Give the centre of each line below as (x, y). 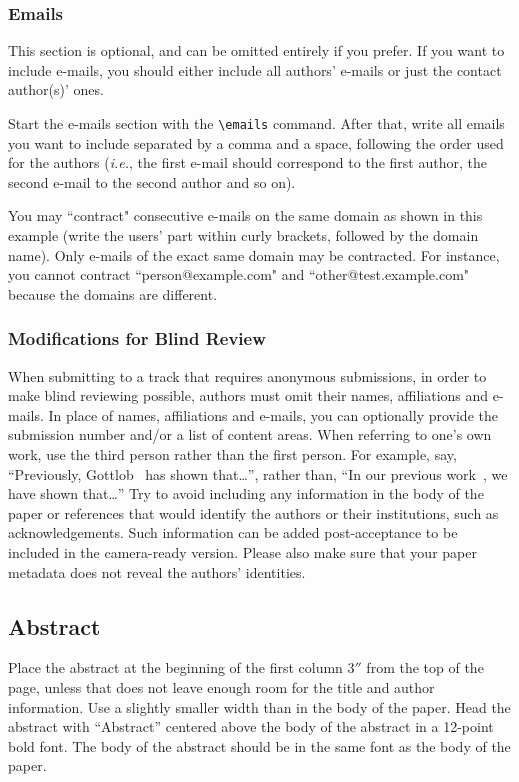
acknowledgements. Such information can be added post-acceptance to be (233, 532)
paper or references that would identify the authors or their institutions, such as (253, 512)
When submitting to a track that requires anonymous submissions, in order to (247, 375)
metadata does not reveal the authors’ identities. (157, 571)
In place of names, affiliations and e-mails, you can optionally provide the (273, 414)
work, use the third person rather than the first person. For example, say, (232, 454)
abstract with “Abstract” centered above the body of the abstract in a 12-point (251, 726)
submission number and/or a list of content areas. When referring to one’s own (250, 434)
